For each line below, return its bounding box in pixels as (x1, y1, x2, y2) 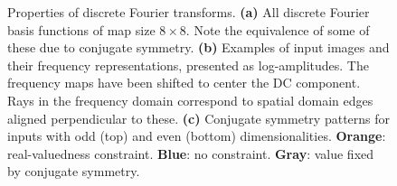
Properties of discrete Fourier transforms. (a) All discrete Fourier (7, 3, 370, 21)
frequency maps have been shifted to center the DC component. (7, 73, 361, 92)
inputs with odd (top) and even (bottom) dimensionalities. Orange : (7, 126, 386, 145)
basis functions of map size (7, 20, 156, 39)
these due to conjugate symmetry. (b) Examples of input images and (7, 38, 390, 57)
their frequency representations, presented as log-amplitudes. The (7, 55, 369, 74)
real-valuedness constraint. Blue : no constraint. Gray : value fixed (7, 144, 374, 163)
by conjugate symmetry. (7, 162, 140, 181)
